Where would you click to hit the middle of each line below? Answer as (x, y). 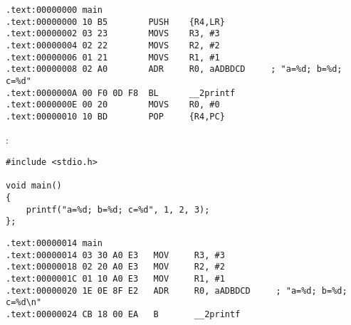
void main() (34, 186)
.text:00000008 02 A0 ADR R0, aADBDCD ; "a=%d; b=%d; (174, 69)
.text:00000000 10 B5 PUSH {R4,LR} (115, 22)
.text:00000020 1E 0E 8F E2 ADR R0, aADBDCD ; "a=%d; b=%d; (177, 291)
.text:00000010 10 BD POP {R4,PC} (115, 116)
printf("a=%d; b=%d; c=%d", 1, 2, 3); (118, 209)
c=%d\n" (24, 303)
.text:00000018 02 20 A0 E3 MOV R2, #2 (115, 267)
